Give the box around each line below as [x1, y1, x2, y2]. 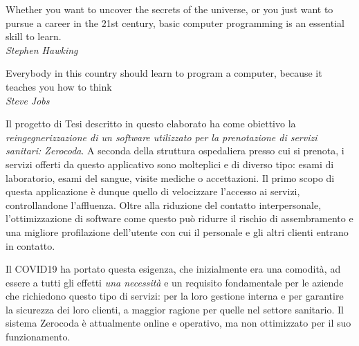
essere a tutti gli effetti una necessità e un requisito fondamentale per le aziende [6, 275, 344, 289]
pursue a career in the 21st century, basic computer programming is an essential [6, 15, 344, 30]
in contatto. [6, 238, 55, 253]
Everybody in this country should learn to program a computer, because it [6, 66, 322, 80]
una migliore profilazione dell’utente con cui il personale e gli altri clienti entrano [6, 224, 349, 239]
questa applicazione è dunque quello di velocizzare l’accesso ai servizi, [6, 184, 300, 199]
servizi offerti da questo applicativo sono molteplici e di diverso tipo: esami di [6, 156, 334, 171]
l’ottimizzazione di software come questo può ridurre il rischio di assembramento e [6, 211, 353, 226]
